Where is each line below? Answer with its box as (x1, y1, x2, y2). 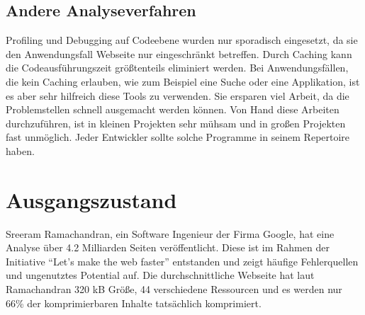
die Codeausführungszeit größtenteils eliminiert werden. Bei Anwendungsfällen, (6, 60, 349, 75)
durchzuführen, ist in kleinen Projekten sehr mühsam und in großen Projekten (6, 115, 346, 130)
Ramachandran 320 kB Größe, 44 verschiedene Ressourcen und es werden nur (6, 282, 342, 297)
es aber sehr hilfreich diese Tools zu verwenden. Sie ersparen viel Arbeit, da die (6, 88, 349, 103)
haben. (6, 143, 35, 158)
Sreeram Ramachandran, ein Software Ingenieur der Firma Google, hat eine (6, 226, 335, 241)
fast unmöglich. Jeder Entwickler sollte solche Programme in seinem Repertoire (6, 130, 350, 144)
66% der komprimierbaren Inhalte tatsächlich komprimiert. (6, 295, 262, 310)
